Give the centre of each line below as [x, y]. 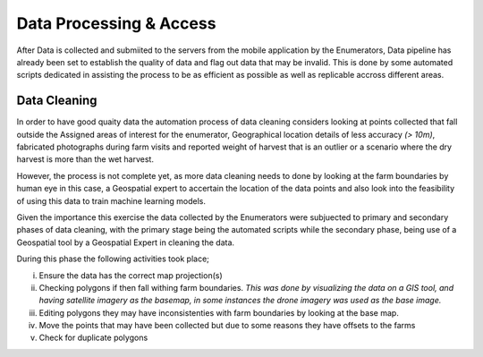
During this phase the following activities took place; [113, 259]
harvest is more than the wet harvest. [85, 159]
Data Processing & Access [116, 23]
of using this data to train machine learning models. [111, 200]
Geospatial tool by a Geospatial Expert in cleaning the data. [126, 242]
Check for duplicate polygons [93, 338]
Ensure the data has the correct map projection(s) [131, 275]
